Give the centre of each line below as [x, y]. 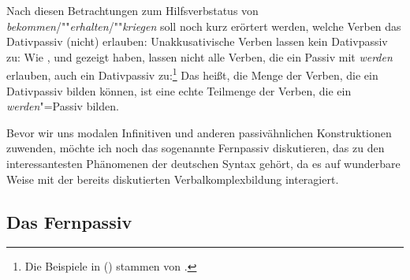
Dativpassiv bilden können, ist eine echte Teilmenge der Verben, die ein [179, 90]
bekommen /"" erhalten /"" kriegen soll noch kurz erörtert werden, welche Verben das [204, 26]
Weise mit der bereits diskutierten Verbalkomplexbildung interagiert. [173, 179]
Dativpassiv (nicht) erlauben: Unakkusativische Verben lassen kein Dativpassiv [197, 41]
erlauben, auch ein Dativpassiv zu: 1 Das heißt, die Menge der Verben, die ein [192, 74]
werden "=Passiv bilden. [63, 106]
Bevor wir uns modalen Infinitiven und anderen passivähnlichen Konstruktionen [199, 132]
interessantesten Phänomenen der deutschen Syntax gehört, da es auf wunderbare [203, 163]
